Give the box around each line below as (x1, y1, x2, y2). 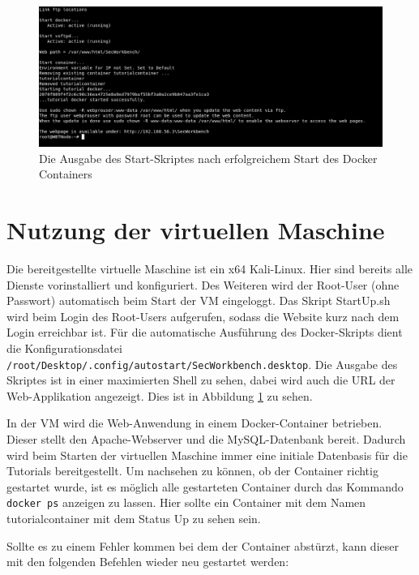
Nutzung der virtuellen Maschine (6, 213, 385, 247)
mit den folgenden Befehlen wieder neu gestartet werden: (6, 553, 289, 570)
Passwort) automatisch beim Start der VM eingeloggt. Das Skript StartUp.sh (6, 292, 391, 309)
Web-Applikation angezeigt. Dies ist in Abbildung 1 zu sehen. (6, 387, 313, 404)
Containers (39, 165, 92, 182)
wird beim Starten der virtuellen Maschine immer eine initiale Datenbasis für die (6, 446, 408, 463)
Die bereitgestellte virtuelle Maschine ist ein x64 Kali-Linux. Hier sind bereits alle (6, 260, 413, 277)
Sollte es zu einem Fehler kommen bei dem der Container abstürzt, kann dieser (6, 537, 399, 554)
